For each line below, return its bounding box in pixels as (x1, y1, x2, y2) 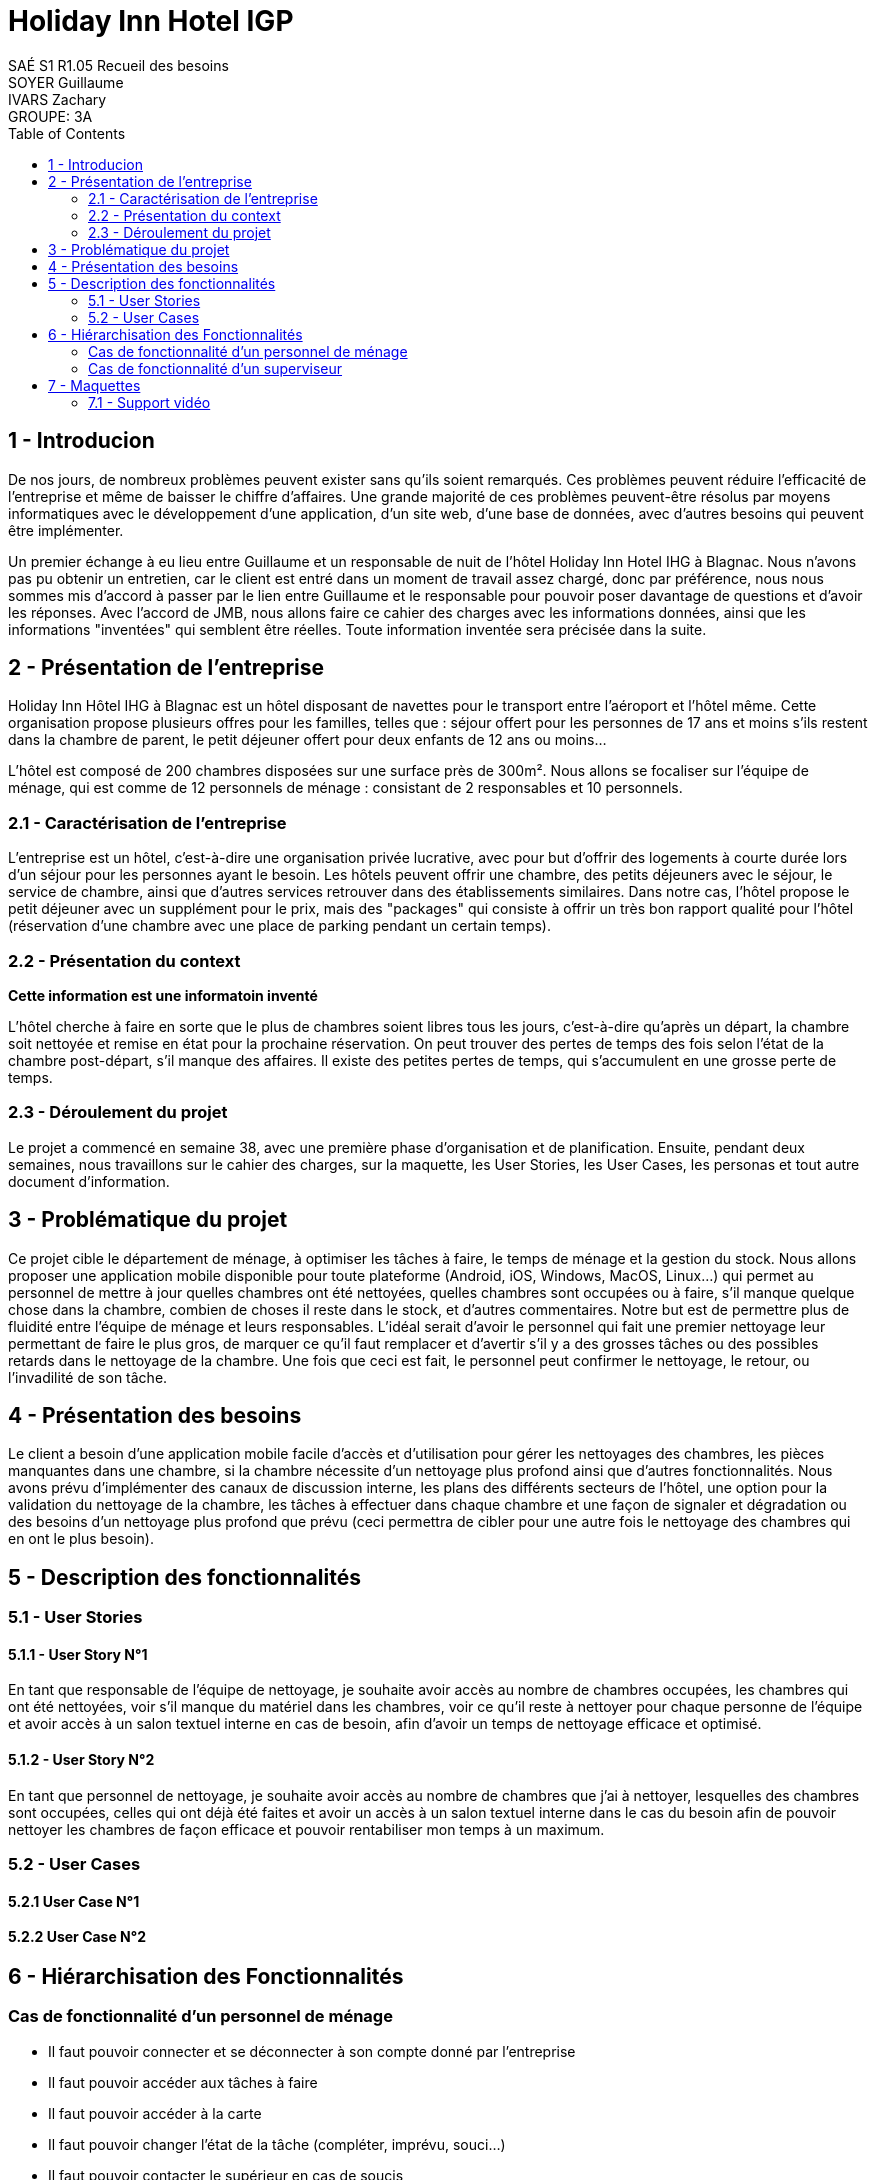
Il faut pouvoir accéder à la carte (48, 2104, 262, 2122)
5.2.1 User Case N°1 (8, 1892, 140, 1910)
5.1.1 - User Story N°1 (8, 1645, 148, 1663)
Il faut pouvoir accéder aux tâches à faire (48, 2073, 318, 2091)
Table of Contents (8, 124, 126, 142)
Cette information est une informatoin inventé (8, 986, 318, 1004)
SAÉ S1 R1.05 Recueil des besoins (8, 56, 229, 74)
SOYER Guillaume (8, 73, 124, 91)
